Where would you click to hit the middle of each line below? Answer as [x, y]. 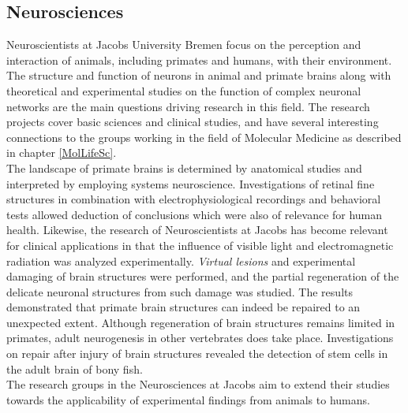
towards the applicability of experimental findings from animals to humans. [188, 399]
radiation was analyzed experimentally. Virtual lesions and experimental [181, 260]
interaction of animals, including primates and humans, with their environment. [199, 60]
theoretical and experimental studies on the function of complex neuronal [184, 90]
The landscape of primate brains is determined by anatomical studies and [184, 167]
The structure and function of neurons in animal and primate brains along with [199, 75]
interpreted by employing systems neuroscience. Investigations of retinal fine [191, 183]
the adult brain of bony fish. [75, 368]
